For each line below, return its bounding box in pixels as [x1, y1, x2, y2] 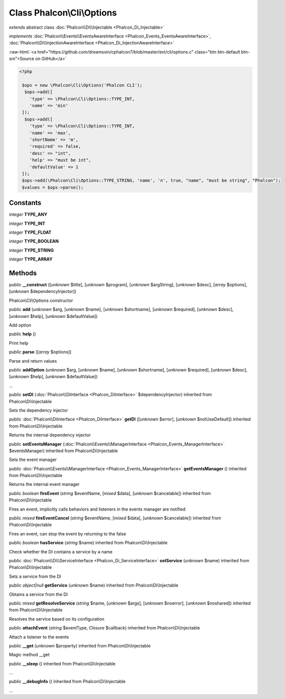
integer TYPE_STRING [9, 247, 54, 253]
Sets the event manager [9, 457, 57, 462]
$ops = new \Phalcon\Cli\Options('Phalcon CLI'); [22, 82, 143, 88]
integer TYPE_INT [9, 221, 46, 226]
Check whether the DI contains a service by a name [9, 549, 113, 554]
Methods [9, 269, 37, 277]
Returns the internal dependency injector [9, 432, 91, 438]
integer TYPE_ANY [9, 212, 48, 218]
